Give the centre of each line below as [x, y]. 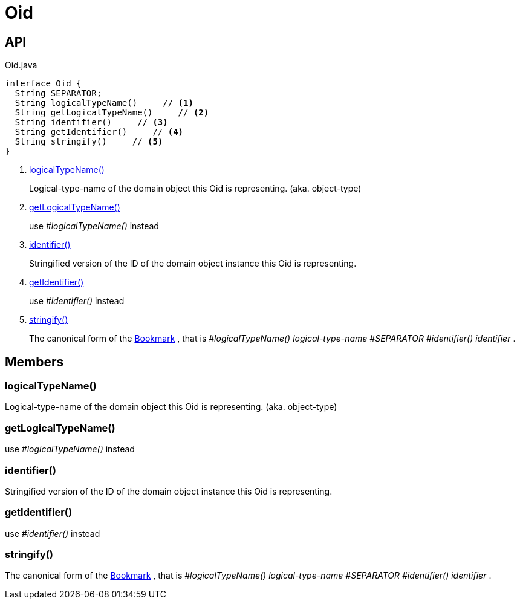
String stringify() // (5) [89, 142]
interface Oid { [43, 84]
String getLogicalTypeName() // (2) [112, 113]
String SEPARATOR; [58, 93]
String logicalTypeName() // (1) [104, 103]
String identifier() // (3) [91, 122]
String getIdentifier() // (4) [99, 132]
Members [34, 362]
